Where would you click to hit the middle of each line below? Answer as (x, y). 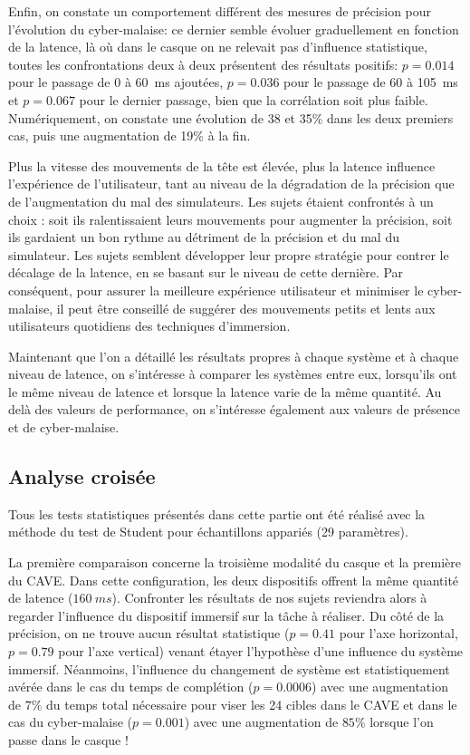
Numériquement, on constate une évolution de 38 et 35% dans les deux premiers (231, 117)
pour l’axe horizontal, (398, 633)
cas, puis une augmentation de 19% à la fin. (129, 136)
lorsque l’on (402, 722)
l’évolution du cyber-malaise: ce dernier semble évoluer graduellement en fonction (234, 29)
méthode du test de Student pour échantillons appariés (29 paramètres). (208, 532)
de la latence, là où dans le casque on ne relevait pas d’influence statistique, (218, 47)
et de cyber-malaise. (64, 427)
